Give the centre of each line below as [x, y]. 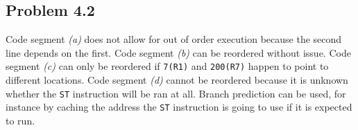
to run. [20, 120]
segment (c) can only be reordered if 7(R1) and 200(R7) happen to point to [167, 66]
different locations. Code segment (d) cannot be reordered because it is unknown [177, 80]
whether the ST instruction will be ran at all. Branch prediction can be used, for [176, 93]
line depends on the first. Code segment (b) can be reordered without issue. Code [178, 52]
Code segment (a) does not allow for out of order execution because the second [174, 39]
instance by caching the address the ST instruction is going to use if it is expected [179, 107]
